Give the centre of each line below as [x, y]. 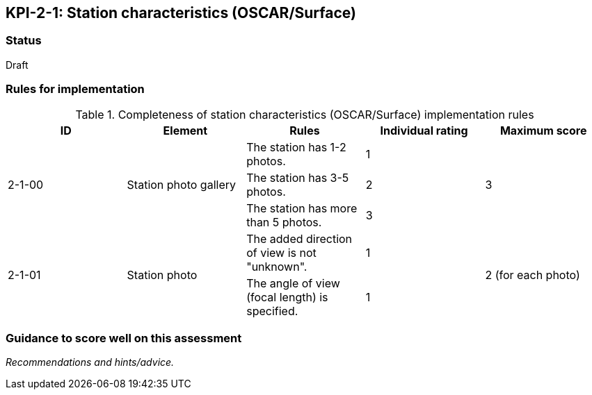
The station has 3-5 [298, 177]
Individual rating [424, 130]
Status [24, 41]
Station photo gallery [181, 184]
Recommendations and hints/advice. [90, 362]
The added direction [299, 238]
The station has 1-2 [296, 147]
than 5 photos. [284, 222]
